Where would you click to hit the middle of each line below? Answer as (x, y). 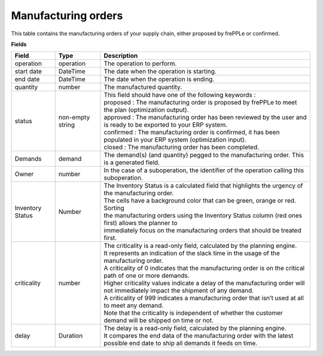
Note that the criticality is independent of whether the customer (193, 313)
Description (121, 56)
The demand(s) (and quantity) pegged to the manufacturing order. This (204, 155)
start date (28, 72)
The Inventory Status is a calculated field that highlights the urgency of (203, 186)
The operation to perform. (140, 64)
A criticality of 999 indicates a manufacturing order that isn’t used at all (204, 298)
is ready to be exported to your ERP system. (166, 125)
